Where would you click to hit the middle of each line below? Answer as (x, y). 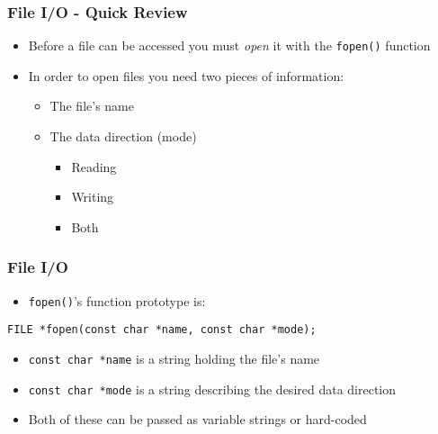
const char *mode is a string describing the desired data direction (212, 389)
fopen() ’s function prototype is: (117, 300)
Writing (93, 197)
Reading (94, 166)
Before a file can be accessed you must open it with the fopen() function (229, 45)
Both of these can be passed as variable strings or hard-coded (197, 419)
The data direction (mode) (123, 136)
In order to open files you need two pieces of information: (186, 75)
